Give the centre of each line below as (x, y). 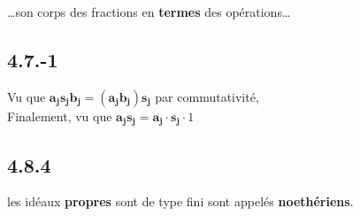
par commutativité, (207, 96)
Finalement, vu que (60, 116)
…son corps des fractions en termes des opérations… (149, 12)
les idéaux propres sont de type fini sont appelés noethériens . (180, 201)
